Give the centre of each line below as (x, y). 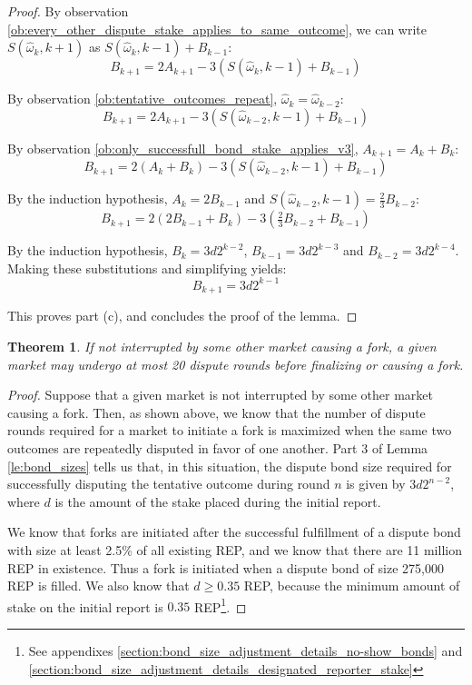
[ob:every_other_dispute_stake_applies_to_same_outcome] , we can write (217, 29)
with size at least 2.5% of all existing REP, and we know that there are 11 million (235, 549)
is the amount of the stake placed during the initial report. (218, 501)
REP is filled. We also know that (98, 586)
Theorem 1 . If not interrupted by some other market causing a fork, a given (222, 346)
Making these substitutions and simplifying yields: (147, 268)
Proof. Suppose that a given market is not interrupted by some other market (220, 395)
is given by (376, 484)
